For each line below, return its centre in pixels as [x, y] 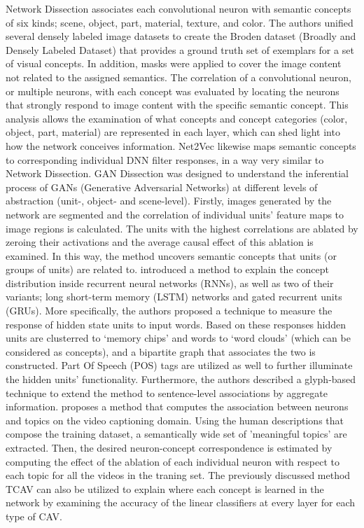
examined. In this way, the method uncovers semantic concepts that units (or [171, 255]
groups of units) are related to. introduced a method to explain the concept [167, 269]
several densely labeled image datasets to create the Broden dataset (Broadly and [181, 36]
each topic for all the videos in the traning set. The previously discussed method [178, 475]
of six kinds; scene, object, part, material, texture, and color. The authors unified [180, 22]
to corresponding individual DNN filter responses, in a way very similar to [165, 159]
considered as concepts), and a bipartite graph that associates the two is [161, 351]
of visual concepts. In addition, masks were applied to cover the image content [174, 63]
